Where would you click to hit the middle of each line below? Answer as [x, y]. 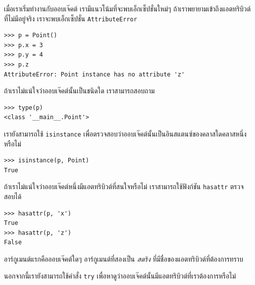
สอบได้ [13, 196]
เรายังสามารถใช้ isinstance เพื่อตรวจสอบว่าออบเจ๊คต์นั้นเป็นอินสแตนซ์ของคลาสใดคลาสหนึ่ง [125, 134]
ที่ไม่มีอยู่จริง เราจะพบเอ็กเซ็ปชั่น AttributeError [71, 18]
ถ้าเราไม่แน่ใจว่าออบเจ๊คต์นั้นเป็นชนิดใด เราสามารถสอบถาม [79, 91]
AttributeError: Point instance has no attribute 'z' [95, 74]
